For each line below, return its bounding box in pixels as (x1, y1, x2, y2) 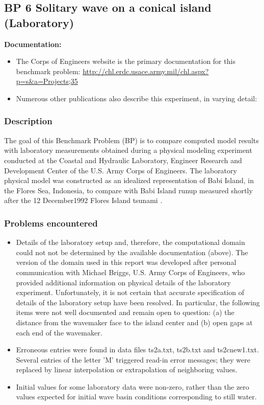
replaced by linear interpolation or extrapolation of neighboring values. (16, 364, 237, 375)
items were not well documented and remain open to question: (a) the (16, 307, 234, 318)
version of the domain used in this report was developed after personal (16, 257, 236, 267)
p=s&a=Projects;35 (16, 76, 78, 86)
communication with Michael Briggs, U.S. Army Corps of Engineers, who (16, 266, 245, 277)
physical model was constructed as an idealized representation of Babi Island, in (4, 175, 254, 186)
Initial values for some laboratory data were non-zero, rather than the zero (16, 381, 249, 392)
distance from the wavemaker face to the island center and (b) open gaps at (16, 317, 253, 327)
